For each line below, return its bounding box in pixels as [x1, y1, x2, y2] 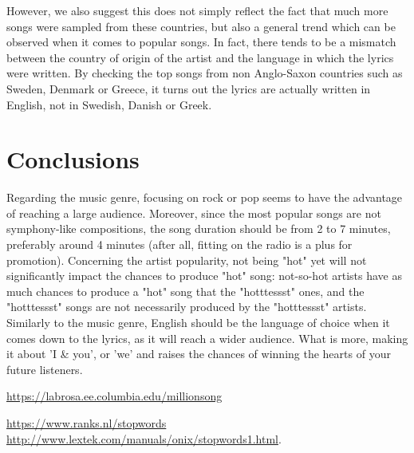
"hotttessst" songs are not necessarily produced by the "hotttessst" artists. [6, 298, 367, 315]
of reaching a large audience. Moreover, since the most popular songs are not [6, 204, 381, 221]
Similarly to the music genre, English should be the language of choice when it [6, 314, 390, 331]
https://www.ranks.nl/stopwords [6, 415, 167, 431]
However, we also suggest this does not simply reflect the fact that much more [6, 2, 388, 18]
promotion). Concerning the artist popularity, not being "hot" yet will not [6, 251, 367, 268]
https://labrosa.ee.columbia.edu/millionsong [6, 388, 223, 404]
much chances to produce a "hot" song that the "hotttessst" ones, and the [6, 282, 365, 299]
